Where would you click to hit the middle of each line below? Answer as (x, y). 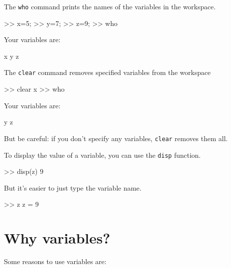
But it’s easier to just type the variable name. (73, 187)
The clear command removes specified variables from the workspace (107, 72)
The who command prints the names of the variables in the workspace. (110, 6)
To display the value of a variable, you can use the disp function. (102, 155)
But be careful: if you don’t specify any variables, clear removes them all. (116, 138)
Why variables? (57, 238)
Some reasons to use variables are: (55, 261)
